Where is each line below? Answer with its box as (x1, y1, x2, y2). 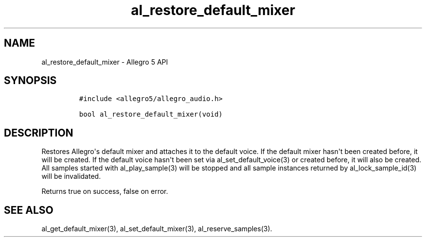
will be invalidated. (41, 172, 101, 181)
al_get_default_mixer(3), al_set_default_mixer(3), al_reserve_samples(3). (41, 224, 272, 233)
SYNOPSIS (4, 74, 57, 87)
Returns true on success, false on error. (41, 187, 168, 196)
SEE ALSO (4, 204, 53, 216)
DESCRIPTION (4, 126, 73, 139)
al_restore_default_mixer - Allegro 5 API (41, 57, 168, 66)
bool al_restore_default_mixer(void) (79, 110, 223, 119)
